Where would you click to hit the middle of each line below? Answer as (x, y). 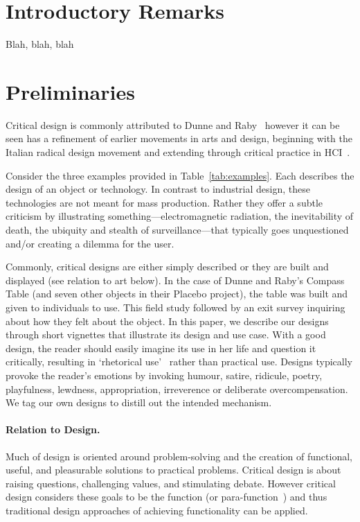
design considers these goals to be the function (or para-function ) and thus (166, 497)
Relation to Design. (53, 429)
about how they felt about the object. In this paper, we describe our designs (167, 321)
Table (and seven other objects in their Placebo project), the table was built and (177, 294)
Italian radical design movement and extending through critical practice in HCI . (178, 152)
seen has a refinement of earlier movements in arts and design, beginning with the (179, 138)
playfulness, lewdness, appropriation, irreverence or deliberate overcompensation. (177, 389)
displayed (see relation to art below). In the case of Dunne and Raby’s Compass (175, 280)
